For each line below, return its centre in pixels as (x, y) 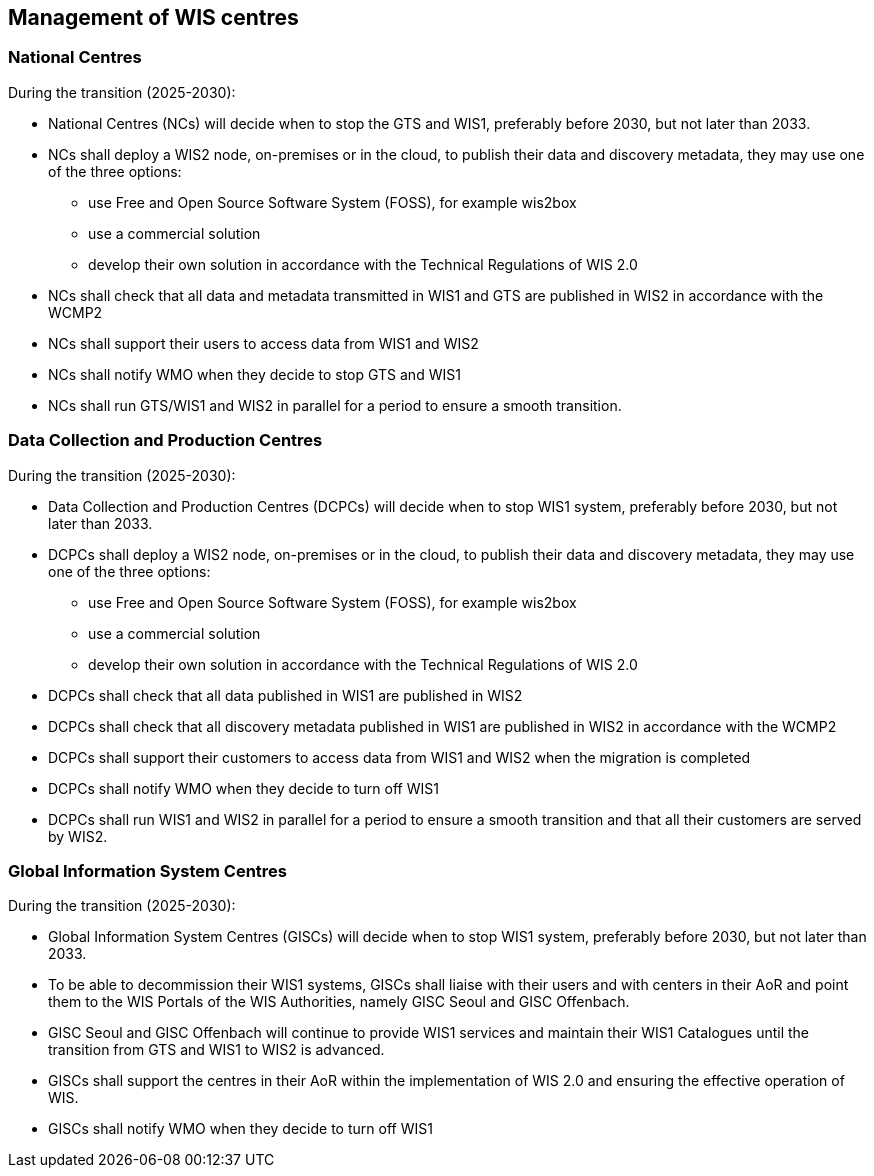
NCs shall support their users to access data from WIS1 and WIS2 (263, 343)
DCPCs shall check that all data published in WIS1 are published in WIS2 (285, 695)
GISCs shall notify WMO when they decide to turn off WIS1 (240, 1129)
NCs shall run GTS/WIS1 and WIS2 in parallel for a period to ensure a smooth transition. (335, 405)
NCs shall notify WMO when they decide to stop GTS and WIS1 (254, 374)
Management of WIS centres (153, 17)
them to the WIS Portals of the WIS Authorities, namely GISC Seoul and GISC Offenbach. (339, 1002)
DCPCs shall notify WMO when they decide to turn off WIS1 (243, 788)
